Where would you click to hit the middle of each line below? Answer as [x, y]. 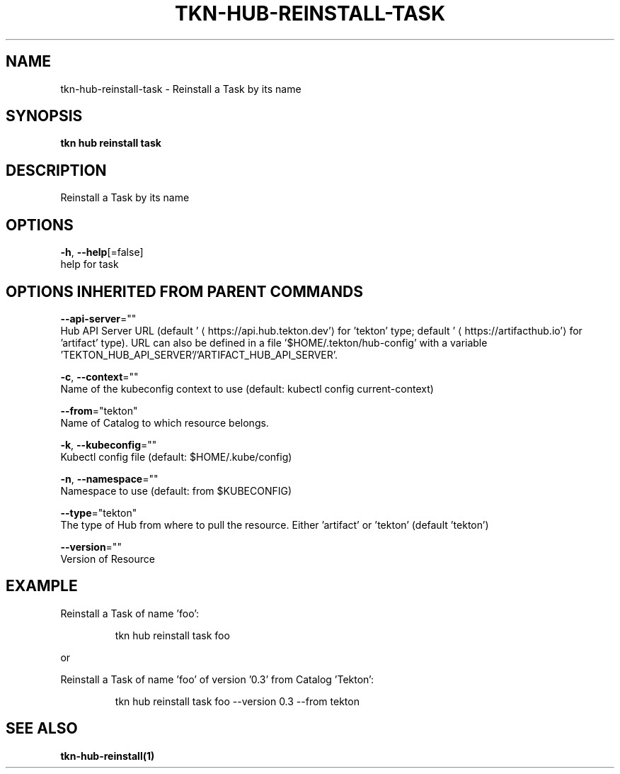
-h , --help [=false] [102, 252]
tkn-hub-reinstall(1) [108, 756]
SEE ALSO [42, 729]
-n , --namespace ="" [109, 478]
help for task [90, 264]
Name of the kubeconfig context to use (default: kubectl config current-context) [247, 388]
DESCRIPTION [56, 170]
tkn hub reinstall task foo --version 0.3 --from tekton [237, 701]
